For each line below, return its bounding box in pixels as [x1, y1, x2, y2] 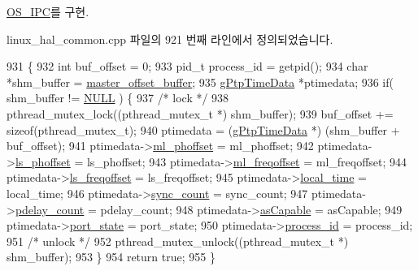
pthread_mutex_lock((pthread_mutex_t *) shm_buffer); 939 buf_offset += [7, 105, 394, 122]
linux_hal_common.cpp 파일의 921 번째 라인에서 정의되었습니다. [7, 30, 333, 47]
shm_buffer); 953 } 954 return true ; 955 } [7, 248, 216, 265]
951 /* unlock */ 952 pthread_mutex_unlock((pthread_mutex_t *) [7, 232, 349, 249]
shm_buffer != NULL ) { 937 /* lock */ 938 [7, 89, 229, 106]
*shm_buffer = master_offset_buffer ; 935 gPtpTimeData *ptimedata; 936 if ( [7, 73, 394, 90]
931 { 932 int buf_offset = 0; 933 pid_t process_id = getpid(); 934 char [7, 58, 368, 75]
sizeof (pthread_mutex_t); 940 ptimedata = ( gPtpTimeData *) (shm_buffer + [7, 121, 400, 138]
